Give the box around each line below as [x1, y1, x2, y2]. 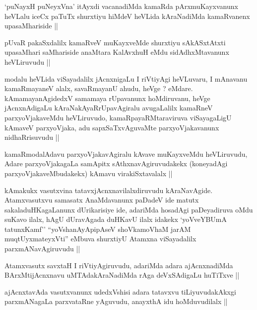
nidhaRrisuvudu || [4, 132, 60, 142]
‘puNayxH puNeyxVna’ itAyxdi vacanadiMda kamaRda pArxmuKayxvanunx [4, 1, 238, 11]
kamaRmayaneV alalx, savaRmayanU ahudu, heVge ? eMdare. [4, 83, 193, 94]
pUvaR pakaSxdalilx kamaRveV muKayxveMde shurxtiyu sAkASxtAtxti [4, 37, 226, 47]
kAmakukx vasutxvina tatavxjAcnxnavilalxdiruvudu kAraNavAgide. [4, 185, 213, 195]
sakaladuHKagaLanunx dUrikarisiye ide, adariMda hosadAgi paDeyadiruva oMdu [4, 204, 253, 214]
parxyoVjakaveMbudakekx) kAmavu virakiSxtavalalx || [4, 168, 173, 178]
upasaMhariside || [4, 20, 58, 31]
